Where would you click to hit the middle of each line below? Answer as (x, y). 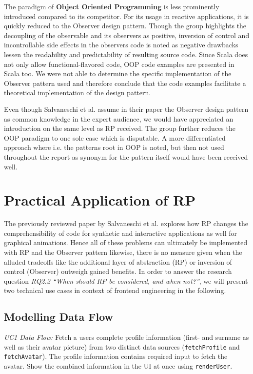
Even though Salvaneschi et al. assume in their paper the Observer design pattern (126, 109)
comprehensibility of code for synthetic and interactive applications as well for (121, 233)
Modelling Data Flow (58, 317)
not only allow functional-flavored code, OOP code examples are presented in (119, 64)
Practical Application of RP (100, 200)
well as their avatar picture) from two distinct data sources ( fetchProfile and (122, 346)
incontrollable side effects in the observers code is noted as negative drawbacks (121, 45)
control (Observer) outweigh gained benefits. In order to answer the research (118, 271)
